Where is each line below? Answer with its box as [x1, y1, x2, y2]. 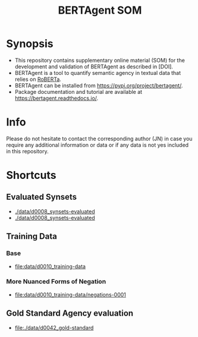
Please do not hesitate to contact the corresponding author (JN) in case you [6, 135, 193, 142]
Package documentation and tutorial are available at [14, 88, 143, 95]
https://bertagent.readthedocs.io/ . [14, 95, 99, 102]
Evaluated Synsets [6, 192, 77, 202]
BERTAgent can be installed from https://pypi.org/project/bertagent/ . [14, 81, 183, 89]
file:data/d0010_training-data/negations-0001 [14, 291, 127, 298]
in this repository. [6, 147, 49, 155]
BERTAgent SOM [58, 4, 142, 17]
